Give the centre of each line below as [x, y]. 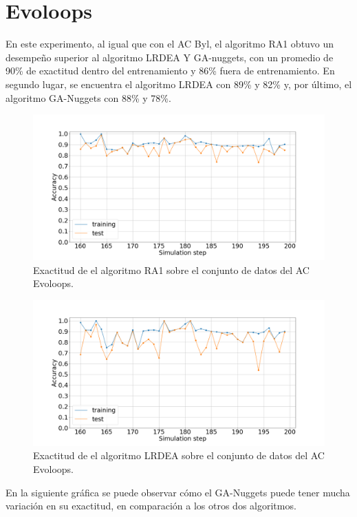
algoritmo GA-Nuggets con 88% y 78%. [88, 97]
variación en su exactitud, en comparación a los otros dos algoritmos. [151, 506]
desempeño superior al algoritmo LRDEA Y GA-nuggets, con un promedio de [170, 57]
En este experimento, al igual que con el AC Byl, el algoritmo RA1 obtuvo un [170, 44]
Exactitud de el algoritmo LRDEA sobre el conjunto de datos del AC [179, 455]
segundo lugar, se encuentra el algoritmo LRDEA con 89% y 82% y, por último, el [179, 84]
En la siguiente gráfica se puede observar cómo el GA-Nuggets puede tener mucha [178, 492]
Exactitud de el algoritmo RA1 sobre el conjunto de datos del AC [171, 270]
